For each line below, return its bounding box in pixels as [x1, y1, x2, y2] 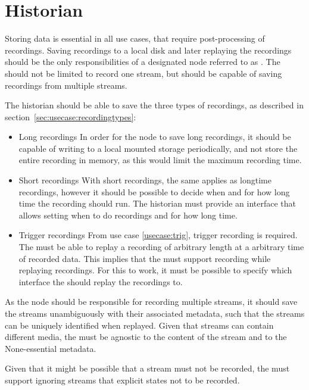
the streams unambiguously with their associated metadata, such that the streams [5, 307, 305, 319]
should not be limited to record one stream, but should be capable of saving [5, 67, 282, 79]
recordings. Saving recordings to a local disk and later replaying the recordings [5, 43, 292, 56]
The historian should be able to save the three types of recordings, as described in [5, 99, 304, 111]
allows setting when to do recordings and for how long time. [18, 208, 238, 221]
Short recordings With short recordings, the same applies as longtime [18, 174, 271, 186]
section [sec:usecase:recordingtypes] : [5, 110, 136, 123]
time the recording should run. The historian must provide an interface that [18, 197, 296, 210]
